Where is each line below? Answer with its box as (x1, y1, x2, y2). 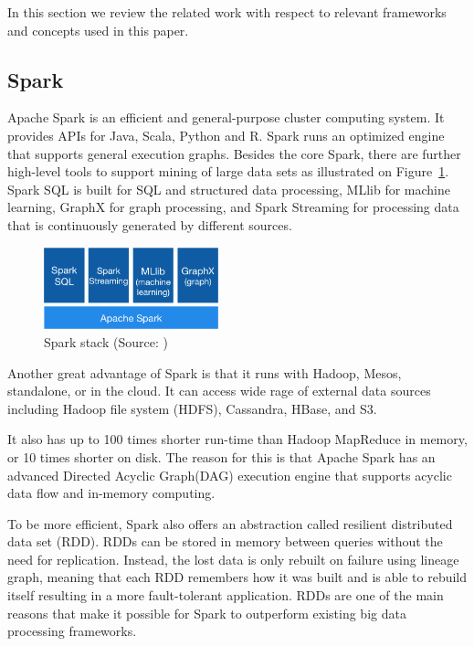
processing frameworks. (7, 621, 137, 641)
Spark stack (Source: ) (44, 332, 168, 351)
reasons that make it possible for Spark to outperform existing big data (7, 603, 406, 622)
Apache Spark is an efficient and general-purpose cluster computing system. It (7, 108, 445, 127)
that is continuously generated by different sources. (7, 215, 292, 234)
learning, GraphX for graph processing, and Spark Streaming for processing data (7, 197, 459, 217)
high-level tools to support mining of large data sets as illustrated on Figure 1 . (7, 162, 449, 181)
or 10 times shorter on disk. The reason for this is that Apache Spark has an (7, 447, 436, 466)
